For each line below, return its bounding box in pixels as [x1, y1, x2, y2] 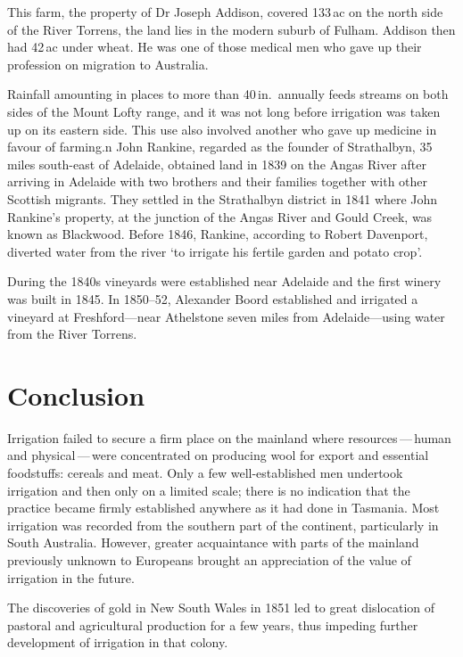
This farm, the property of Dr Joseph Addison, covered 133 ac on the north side [7, 3, 443, 21]
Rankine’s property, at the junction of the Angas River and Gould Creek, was [7, 207, 433, 226]
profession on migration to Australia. [7, 54, 209, 73]
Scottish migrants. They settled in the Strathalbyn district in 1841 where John [7, 189, 438, 208]
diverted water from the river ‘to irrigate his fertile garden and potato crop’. [7, 242, 423, 260]
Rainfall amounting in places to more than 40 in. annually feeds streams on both [7, 85, 449, 103]
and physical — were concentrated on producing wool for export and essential [7, 446, 429, 464]
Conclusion [7, 376, 145, 413]
